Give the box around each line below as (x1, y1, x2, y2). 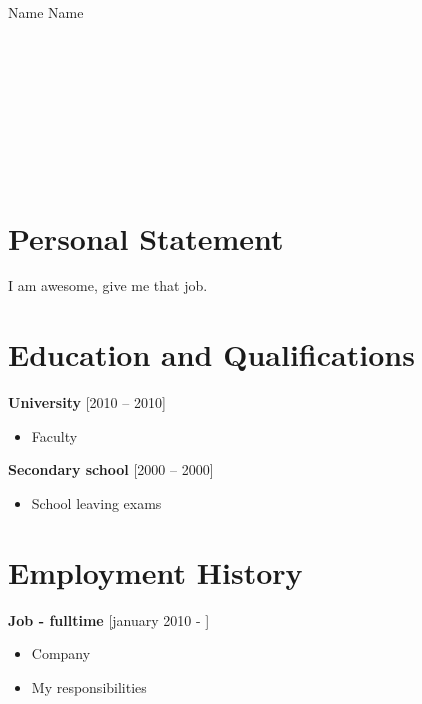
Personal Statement (8, 217, 284, 258)
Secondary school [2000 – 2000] (8, 459, 214, 480)
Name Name (8, 2, 84, 22)
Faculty (31, 425, 78, 446)
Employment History (8, 551, 303, 592)
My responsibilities (31, 676, 147, 697)
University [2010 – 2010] (8, 392, 166, 413)
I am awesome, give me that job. (8, 275, 208, 296)
